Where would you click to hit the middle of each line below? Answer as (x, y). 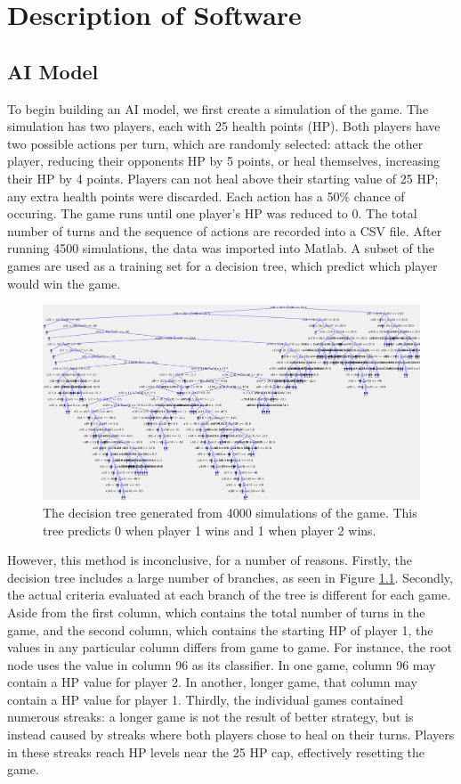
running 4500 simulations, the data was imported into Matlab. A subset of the (221, 248)
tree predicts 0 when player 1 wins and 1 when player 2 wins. (210, 530)
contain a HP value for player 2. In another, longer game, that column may (212, 682)
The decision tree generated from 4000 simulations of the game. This (230, 512)
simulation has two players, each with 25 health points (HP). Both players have (224, 126)
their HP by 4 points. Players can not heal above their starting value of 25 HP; (223, 178)
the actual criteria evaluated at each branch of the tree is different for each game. (229, 595)
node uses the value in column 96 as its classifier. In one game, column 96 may (222, 664)
